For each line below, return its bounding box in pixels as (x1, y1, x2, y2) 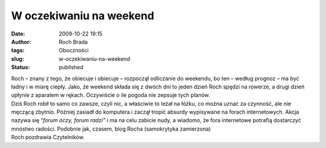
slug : (11, 55, 24, 63)
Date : (11, 30, 25, 37)
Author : (11, 38, 31, 45)
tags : (11, 47, 25, 54)
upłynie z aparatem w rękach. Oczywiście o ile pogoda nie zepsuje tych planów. (11, 91, 211, 99)
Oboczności (59, 47, 89, 54)
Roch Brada (59, 38, 88, 45)
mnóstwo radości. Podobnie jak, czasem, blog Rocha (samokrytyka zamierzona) (11, 125, 211, 132)
